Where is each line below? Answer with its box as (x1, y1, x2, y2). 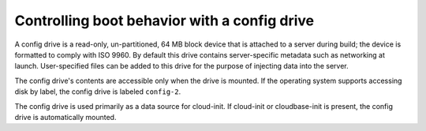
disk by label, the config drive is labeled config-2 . (14, 87, 181, 96)
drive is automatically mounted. (14, 112, 117, 122)
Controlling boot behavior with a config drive (14, 12, 315, 29)
